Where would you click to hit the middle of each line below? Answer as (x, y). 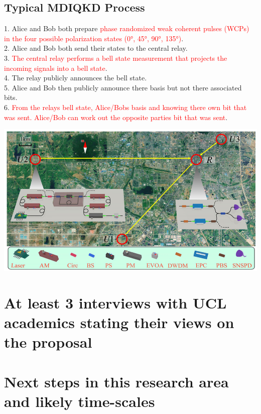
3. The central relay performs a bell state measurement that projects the (116, 58)
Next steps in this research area (116, 381)
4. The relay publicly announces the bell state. (76, 78)
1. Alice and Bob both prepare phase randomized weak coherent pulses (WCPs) (127, 28)
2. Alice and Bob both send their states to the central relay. (96, 48)
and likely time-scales (80, 401)
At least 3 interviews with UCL (115, 302)
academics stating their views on (119, 322)
